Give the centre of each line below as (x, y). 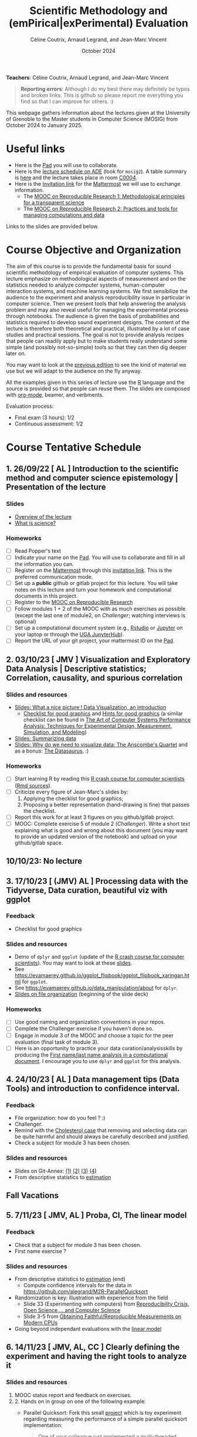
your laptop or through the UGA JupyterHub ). (69, 635)
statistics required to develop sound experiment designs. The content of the (98, 322)
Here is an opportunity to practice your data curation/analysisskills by (98, 1048)
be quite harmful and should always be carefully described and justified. (102, 1137)
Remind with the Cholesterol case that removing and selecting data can (101, 1130)
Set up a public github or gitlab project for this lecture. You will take (96, 583)
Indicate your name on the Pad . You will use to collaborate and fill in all (100, 557)
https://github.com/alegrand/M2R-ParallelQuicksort (86, 1291)
